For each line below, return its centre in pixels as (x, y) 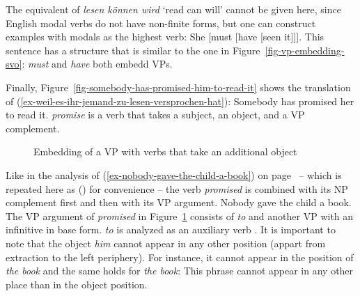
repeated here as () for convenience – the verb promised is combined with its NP (177, 188)
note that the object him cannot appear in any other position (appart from (166, 243)
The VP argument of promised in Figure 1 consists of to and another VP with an (180, 216)
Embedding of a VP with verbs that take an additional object (165, 151)
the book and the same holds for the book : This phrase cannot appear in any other (180, 271)
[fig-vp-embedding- (305, 50)
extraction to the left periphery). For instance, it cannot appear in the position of (180, 257)
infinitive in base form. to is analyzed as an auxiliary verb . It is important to (171, 229)
